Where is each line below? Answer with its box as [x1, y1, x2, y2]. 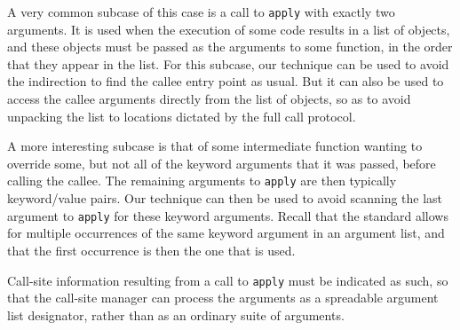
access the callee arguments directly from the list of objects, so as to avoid [7, 90, 411, 108]
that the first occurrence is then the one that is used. [7, 240, 296, 259]
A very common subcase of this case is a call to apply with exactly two [7, 3, 395, 20]
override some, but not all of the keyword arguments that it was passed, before [7, 153, 436, 172]
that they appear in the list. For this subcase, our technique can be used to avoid [7, 54, 449, 73]
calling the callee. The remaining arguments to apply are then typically [7, 171, 397, 190]
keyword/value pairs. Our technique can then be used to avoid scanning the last [7, 189, 443, 208]
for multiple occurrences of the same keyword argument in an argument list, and [7, 224, 445, 242]
